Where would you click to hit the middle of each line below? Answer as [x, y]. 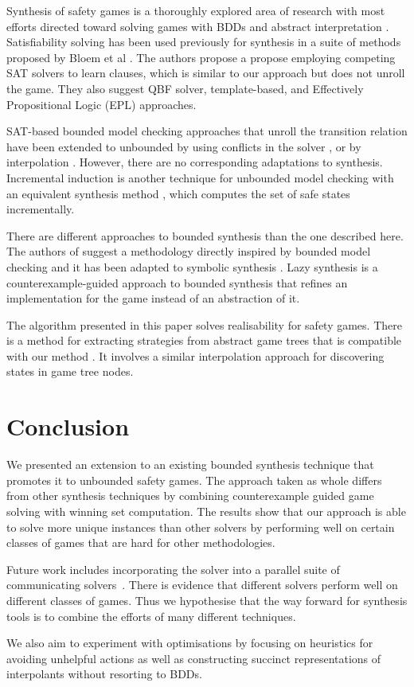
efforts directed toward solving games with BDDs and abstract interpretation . [198, 26]
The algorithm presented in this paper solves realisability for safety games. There [204, 324]
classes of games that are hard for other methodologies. [141, 543]
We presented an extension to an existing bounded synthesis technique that [190, 465]
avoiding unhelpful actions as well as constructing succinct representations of [194, 658]
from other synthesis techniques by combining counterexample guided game [190, 496]
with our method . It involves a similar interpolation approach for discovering [195, 355]
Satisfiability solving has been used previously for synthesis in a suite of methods [204, 42]
